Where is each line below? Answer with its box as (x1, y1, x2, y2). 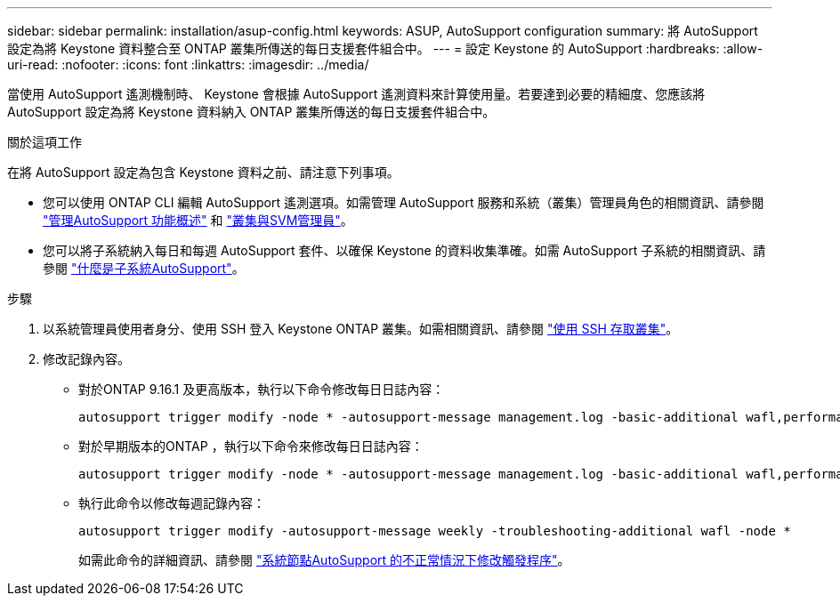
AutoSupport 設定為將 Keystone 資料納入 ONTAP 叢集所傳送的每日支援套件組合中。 (7, 104, 496, 119)
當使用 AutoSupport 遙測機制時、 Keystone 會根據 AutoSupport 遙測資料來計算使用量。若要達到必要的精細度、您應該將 (7, 86, 706, 101)
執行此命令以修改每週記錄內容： (78, 495, 265, 511)
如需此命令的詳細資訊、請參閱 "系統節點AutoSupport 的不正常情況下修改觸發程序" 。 (78, 552, 570, 567)
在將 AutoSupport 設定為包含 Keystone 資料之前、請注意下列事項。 (7, 165, 400, 180)
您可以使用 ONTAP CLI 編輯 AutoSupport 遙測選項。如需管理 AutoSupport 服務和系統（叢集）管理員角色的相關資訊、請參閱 (43, 195, 764, 210)
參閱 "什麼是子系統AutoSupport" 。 (43, 261, 245, 276)
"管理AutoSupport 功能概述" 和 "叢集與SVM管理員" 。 (43, 213, 353, 228)
